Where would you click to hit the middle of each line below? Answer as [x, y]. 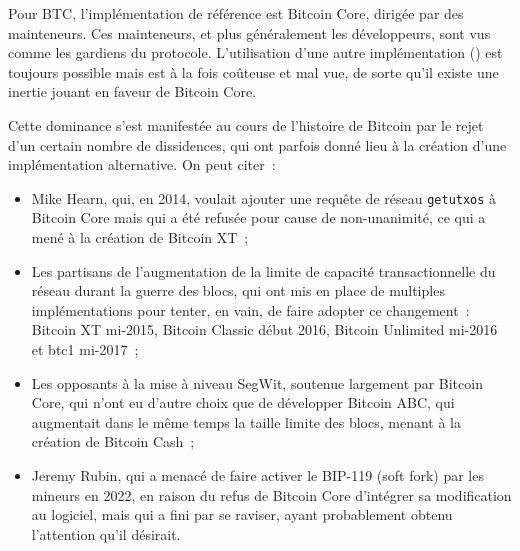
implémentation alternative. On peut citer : [142, 164]
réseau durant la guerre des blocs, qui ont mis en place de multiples [238, 290]
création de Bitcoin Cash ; [113, 441]
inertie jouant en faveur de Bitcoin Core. [132, 91]
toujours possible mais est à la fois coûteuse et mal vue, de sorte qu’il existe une [253, 71]
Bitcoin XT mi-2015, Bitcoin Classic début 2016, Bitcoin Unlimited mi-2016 [264, 329]
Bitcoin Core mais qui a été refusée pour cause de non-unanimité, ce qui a [258, 217]
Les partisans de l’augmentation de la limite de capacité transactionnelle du [263, 270]
